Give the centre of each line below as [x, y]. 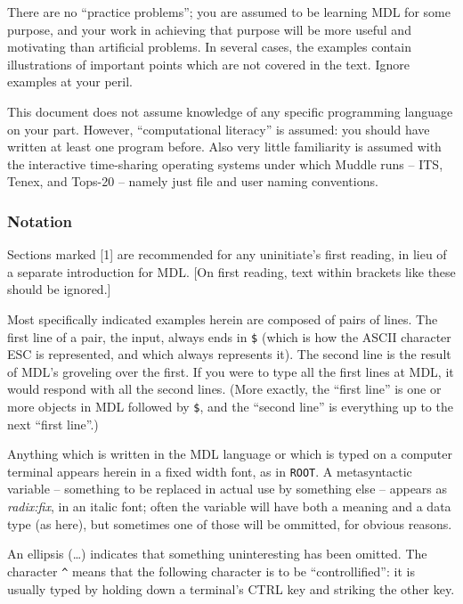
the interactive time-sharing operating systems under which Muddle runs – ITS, [225, 163]
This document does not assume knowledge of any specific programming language [230, 111]
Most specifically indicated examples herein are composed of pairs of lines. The [223, 318]
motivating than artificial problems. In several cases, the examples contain [209, 47]
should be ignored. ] [59, 289]
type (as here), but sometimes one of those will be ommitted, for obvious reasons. [230, 523]
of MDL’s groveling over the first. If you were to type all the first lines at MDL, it [231, 371]
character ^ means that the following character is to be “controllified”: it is [211, 571]
